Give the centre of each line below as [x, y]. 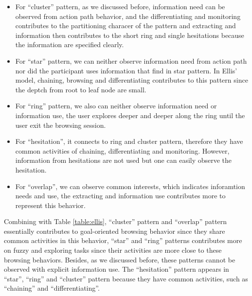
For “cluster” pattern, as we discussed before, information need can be [120, 6]
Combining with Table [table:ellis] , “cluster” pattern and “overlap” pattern [116, 221]
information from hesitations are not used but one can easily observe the [124, 160]
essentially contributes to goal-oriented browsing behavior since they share [115, 231]
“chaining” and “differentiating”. [52, 288]
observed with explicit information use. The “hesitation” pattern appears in [117, 269]
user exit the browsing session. [61, 125]
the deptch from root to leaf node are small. [81, 89]
